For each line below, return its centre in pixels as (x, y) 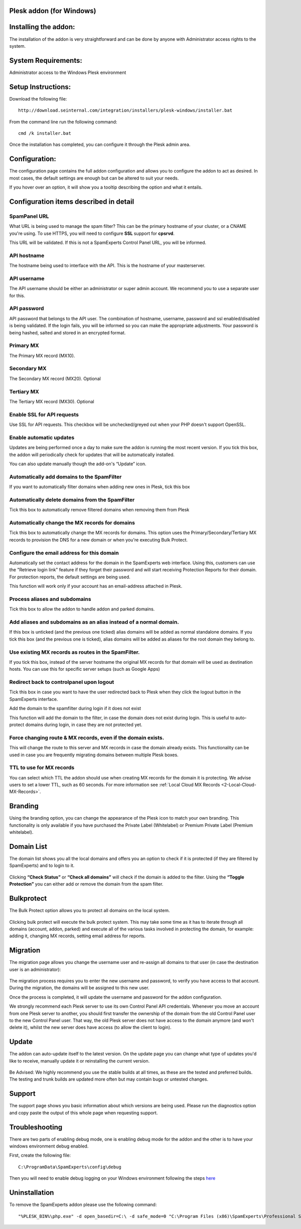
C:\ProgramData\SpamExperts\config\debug (70, 1167)
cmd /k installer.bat (45, 133)
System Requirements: (46, 60)
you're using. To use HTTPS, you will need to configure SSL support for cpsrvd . (92, 233)
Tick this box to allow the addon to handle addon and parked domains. (82, 609)
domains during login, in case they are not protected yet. (84, 725)
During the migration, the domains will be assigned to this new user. (79, 988)
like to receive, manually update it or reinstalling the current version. (80, 1061)
